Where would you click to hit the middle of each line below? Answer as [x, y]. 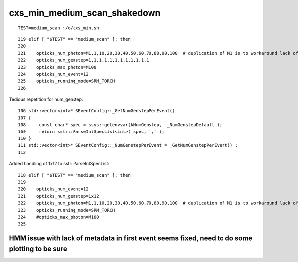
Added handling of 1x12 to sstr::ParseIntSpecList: [59, 164]
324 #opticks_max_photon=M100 [59, 217]
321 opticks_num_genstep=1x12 [59, 196]
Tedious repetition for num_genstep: [46, 99]
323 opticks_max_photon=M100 [57, 67]
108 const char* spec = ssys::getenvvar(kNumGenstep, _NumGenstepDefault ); [120, 125]
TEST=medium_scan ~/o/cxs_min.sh [59, 28]
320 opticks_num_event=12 [53, 189]
